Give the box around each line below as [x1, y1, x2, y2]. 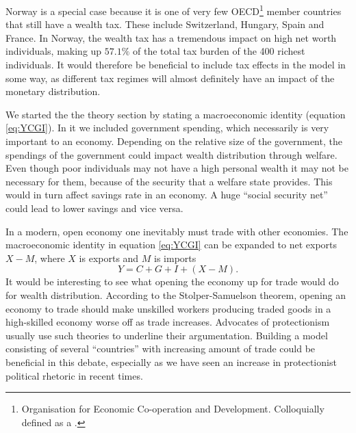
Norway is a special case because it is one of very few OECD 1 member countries [5, 2, 342, 18]
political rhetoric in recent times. [5, 368, 143, 382]
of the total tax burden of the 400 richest [133, 44, 305, 58]
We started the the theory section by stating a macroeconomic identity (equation [5, 107, 346, 121]
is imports [154, 250, 196, 265]
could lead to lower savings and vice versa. [5, 200, 183, 215]
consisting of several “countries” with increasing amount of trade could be [5, 341, 316, 356]
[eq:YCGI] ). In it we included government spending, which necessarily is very [5, 120, 329, 135]
